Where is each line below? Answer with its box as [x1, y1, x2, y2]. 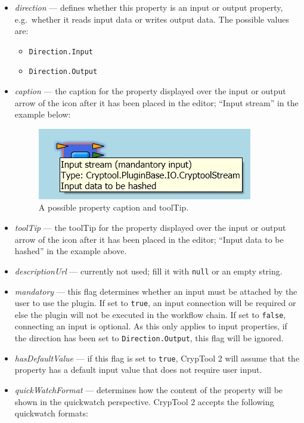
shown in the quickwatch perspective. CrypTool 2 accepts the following [14, 395, 274, 407]
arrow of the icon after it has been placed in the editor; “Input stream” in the [14, 96, 299, 109]
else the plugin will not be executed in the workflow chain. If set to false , [14, 308, 286, 320]
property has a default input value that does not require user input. [14, 363, 262, 376]
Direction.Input [29, 47, 93, 56]
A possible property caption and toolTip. [38, 201, 189, 214]
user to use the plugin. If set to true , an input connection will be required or [14, 297, 296, 309]
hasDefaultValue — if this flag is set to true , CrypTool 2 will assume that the [14, 351, 300, 364]
